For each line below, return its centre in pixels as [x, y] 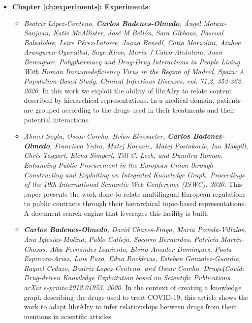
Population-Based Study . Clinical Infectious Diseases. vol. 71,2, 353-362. [133, 81]
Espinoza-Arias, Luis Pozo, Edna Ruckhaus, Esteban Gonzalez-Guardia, [132, 258]
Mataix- [215, 23]
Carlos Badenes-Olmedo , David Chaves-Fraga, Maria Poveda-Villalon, [135, 229]
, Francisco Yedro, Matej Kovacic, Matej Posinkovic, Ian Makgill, [149, 145]
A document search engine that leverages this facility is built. [116, 213]
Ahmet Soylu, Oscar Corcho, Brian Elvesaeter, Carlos [107, 136]
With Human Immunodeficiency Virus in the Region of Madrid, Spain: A [134, 71]
